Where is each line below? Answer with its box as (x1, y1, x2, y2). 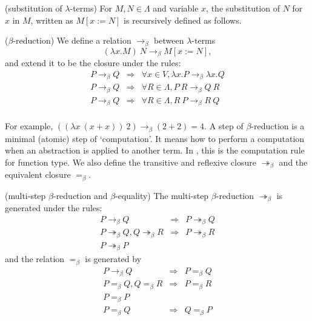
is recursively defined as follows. (124, 13, 242, 26)
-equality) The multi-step (115, 189, 209, 201)
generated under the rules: (5, 201, 102, 214)
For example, (5, 120, 53, 132)
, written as (30, 13, 73, 26)
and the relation (5, 252, 65, 265)
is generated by (85, 252, 142, 265)
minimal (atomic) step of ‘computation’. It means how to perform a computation (5, 132, 305, 144)
